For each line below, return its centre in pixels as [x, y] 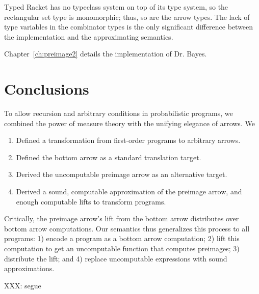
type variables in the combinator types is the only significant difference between [129, 27]
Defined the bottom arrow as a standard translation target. [109, 157]
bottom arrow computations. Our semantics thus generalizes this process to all [127, 228]
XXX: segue [23, 285]
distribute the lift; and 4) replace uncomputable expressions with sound [116, 258]
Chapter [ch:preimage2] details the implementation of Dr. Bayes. [106, 54]
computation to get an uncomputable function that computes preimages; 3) [122, 248]
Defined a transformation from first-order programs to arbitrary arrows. [128, 140]
